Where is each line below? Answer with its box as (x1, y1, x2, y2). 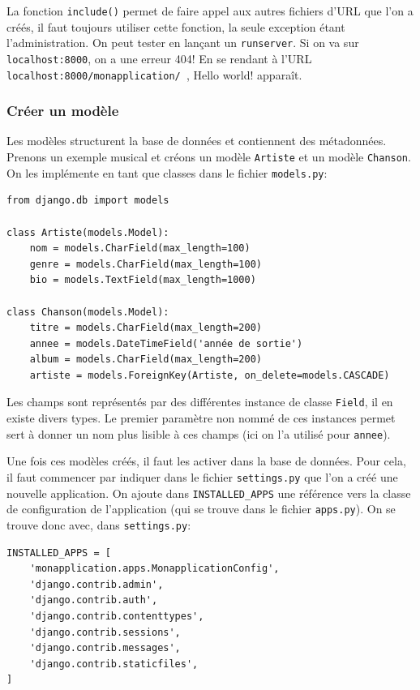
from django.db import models (6, 195, 169, 207)
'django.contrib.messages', (29, 642, 181, 654)
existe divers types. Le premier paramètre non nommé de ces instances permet (6, 409, 396, 426)
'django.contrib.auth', (29, 594, 158, 606)
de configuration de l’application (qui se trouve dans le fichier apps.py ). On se (6, 500, 396, 517)
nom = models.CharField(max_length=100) (29, 242, 251, 255)
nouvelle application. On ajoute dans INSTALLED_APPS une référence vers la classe (6, 484, 411, 501)
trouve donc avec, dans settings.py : (6, 516, 191, 533)
